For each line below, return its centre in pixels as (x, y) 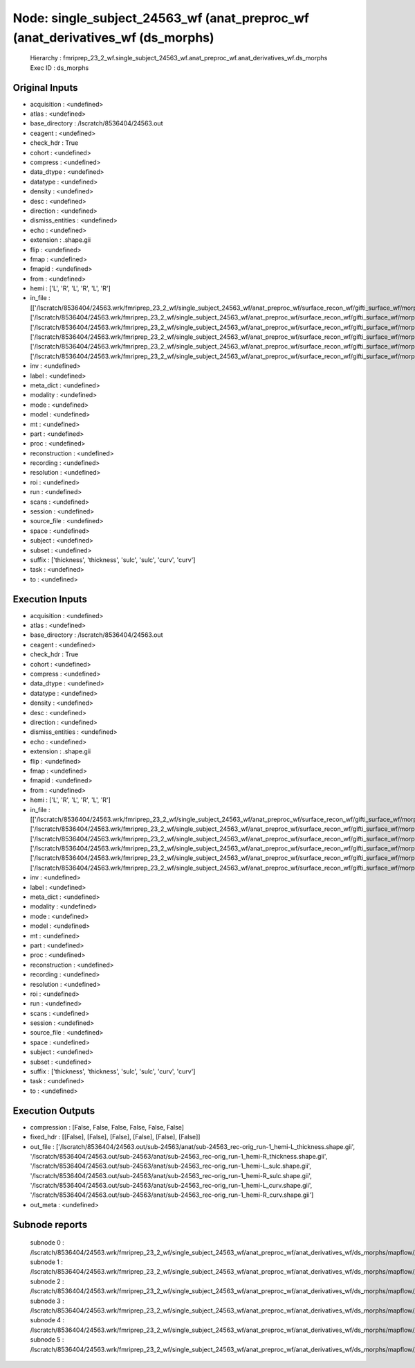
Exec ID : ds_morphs (59, 68)
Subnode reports (50, 1224)
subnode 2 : (47, 1281)
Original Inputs (45, 88)
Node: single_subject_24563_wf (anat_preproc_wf (161, 18)
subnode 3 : (47, 1301)
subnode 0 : (47, 1243)
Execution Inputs (50, 599)
